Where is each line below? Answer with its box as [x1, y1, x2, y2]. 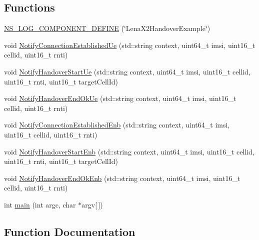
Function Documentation [4, 223, 135, 239]
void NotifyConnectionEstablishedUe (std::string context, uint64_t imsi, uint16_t [4, 39, 255, 50]
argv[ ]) [81, 199, 103, 209]
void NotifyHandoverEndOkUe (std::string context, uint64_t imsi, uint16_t [4, 93, 236, 103]
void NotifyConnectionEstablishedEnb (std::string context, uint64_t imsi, [4, 119, 230, 130]
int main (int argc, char [4, 199, 76, 209]
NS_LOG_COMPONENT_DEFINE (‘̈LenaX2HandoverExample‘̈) [4, 23, 210, 33]
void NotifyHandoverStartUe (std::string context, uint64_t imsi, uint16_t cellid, [4, 66, 250, 76]
